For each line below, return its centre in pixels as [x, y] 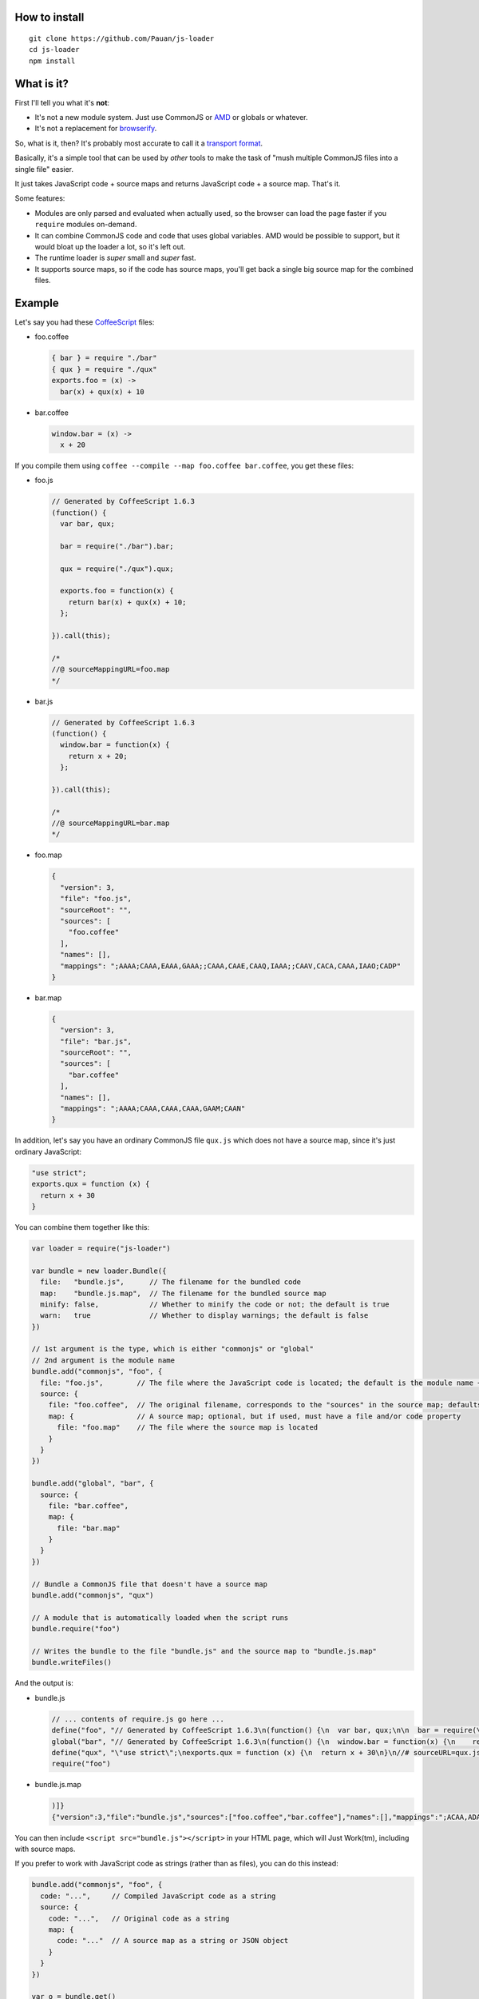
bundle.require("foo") [76, 1629]
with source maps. [45, 1849]
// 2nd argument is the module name [103, 1360]
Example [37, 303]
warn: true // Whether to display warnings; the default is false [204, 1316]
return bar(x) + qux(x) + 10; [127, 602]
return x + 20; [98, 756]
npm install [52, 61]
